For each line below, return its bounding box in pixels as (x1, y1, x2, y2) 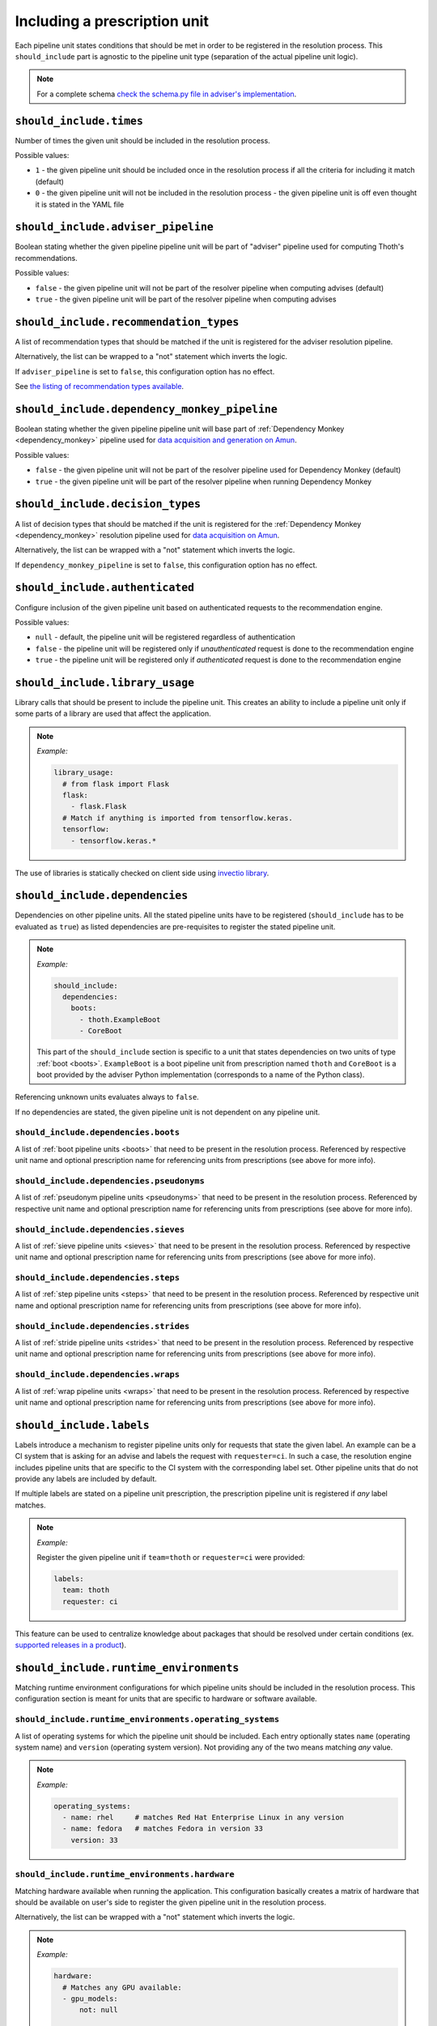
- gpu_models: (62, 1994, 119, 2003)
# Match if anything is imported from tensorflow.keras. (62, 813, 293, 823)
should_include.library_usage (15, 676, 195, 689)
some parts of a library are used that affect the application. (15, 709, 212, 719)
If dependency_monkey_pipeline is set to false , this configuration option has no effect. (15, 560, 318, 570)
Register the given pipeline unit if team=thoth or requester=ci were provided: (36, 1552, 305, 1562)
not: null (79, 2006, 119, 2015)
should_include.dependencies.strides (15, 1321, 190, 1331)
